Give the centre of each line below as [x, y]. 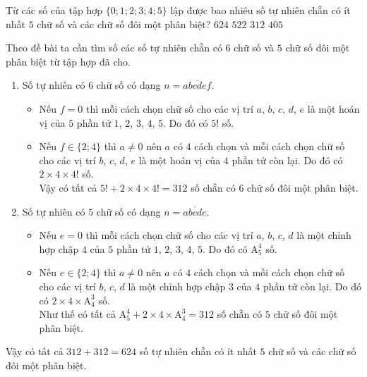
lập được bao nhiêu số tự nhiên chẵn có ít [260, 10]
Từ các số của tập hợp [54, 10]
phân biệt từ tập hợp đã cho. [68, 61]
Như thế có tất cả [78, 314]
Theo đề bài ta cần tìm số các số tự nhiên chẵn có [114, 48]
